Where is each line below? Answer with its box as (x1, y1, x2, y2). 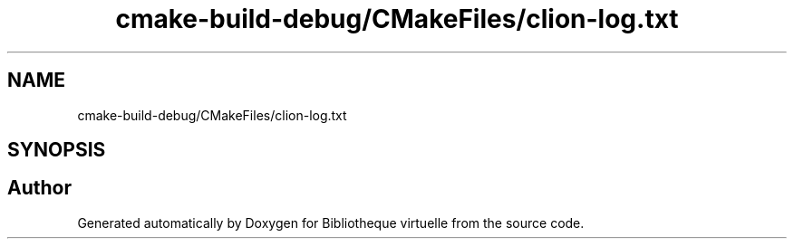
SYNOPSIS (7, 138, 106, 162)
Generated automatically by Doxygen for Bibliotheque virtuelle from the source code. (77, 214, 585, 231)
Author (7, 176, 72, 200)
